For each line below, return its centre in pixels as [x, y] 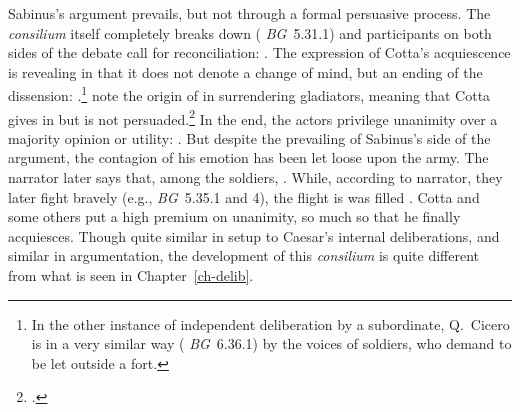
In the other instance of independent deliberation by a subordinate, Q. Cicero [270, 323]
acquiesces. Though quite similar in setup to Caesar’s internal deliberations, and [254, 235]
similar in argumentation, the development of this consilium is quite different [243, 255]
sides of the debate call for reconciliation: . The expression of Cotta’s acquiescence [259, 52]
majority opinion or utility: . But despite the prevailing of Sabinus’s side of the [249, 137]
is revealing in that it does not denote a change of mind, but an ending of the [245, 71]
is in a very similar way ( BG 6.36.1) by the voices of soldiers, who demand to [271, 343]
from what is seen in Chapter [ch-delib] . [131, 275]
